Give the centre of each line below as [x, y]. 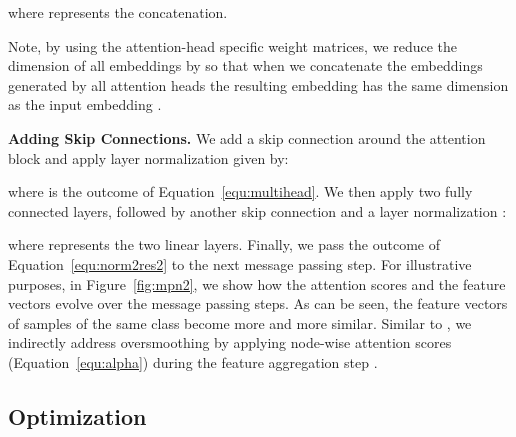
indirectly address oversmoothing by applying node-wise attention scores [230, 342]
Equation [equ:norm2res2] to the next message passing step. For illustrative [240, 263]
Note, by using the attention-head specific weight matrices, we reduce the [233, 45]
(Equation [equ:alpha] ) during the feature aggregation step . [193, 361]
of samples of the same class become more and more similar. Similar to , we [240, 322]
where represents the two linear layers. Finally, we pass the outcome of [224, 244]
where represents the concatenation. [118, 12]
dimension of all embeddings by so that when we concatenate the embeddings [245, 65]
